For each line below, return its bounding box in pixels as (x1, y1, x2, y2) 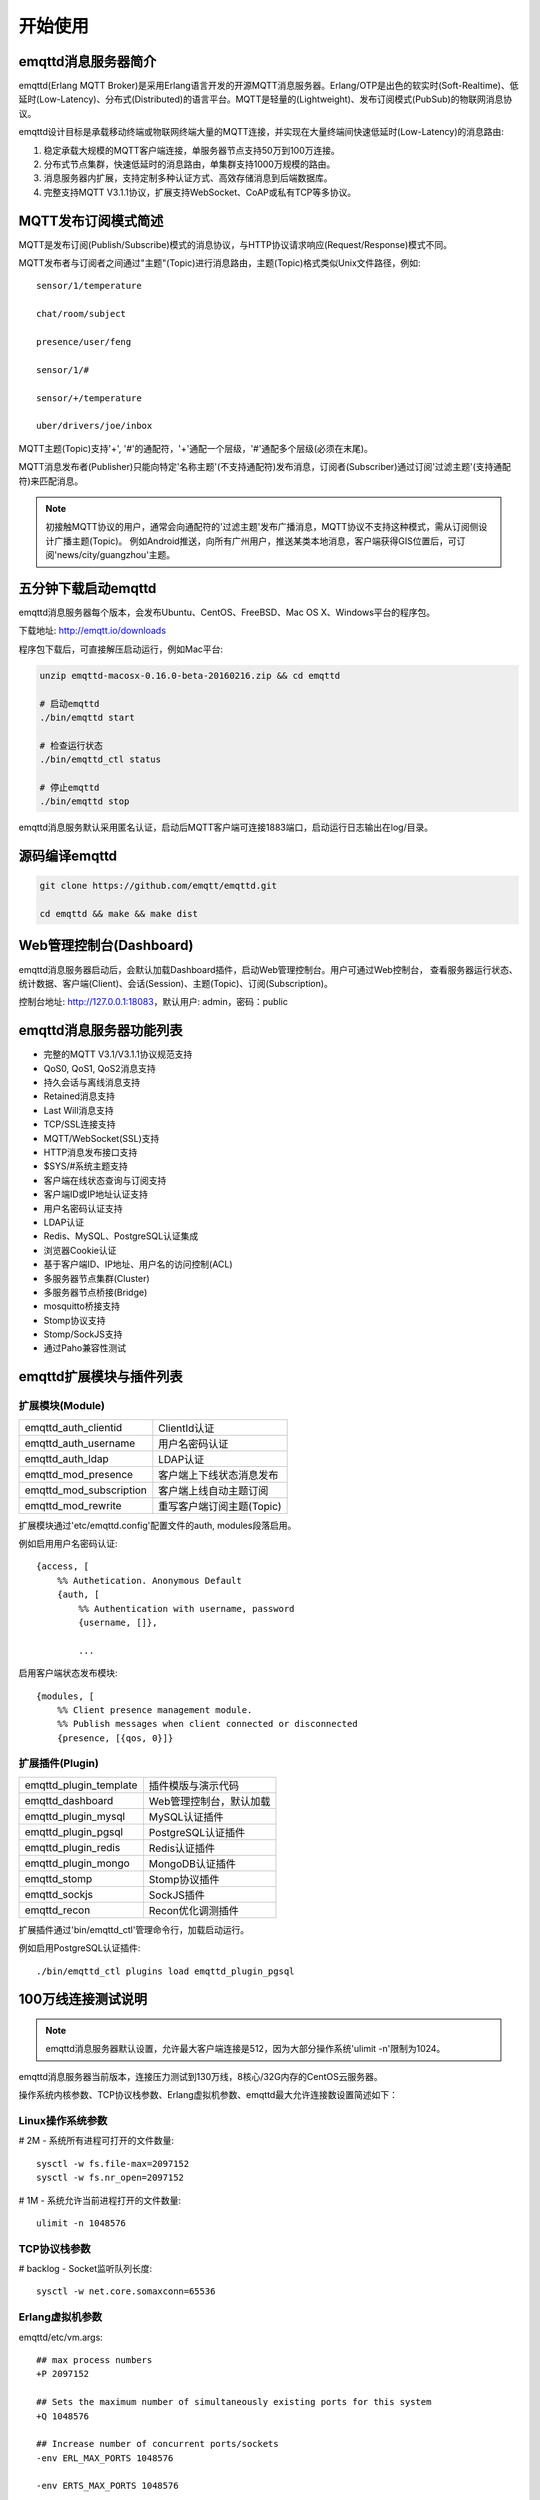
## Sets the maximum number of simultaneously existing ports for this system (36, 2396, 432, 2408)
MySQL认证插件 (148, 1810, 224, 1824)
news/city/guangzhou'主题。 (56, 549, 176, 561)
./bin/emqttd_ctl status (39, 754, 162, 765)
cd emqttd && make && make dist (39, 908, 199, 920)
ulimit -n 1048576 (36, 2217, 127, 2229)
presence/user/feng (36, 336, 132, 348)
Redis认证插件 (148, 1841, 215, 1855)
